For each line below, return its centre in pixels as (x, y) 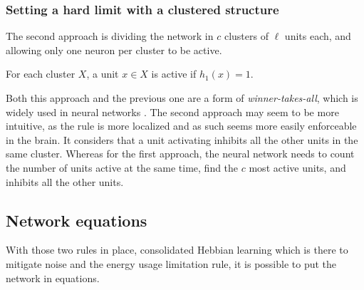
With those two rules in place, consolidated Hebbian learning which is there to (177, 250)
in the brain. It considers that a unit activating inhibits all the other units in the (182, 139)
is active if (174, 74)
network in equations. (53, 278)
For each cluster (41, 74)
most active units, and (297, 167)
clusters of (246, 36)
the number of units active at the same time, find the (122, 167)
